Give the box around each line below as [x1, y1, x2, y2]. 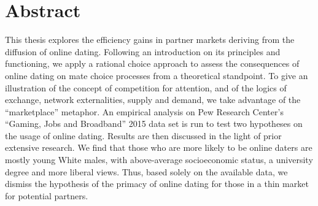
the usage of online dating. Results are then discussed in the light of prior [5, 129, 282, 142]
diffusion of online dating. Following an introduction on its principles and [5, 45, 281, 58]
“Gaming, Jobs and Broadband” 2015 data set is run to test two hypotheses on [5, 117, 303, 130]
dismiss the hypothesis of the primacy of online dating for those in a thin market [5, 177, 309, 190]
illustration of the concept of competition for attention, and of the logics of [5, 81, 287, 94]
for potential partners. [5, 189, 88, 202]
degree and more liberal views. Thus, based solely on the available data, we [5, 165, 288, 178]
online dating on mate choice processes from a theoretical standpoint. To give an [5, 69, 308, 82]
